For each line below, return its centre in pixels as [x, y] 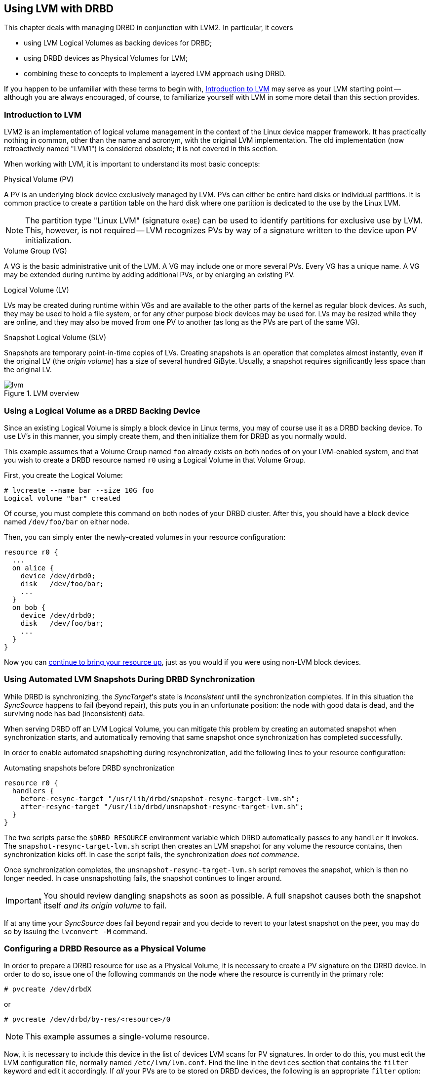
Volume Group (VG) [36, 251]
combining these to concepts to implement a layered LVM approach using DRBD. [155, 74]
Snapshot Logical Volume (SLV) [55, 338]
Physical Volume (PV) [39, 179]
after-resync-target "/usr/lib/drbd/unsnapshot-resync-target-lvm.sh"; [162, 806]
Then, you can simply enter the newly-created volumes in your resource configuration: [145, 537]
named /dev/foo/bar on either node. [67, 521]
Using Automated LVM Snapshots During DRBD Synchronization [130, 679]
